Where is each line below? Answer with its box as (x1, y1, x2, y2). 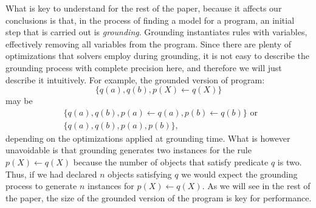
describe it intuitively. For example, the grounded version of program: (5, 73, 265, 86)
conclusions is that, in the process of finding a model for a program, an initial (5, 13, 295, 26)
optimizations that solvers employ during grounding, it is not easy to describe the (5, 49, 309, 62)
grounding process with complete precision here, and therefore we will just (5, 61, 282, 74)
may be (5, 94, 33, 107)
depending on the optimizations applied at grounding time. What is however (5, 131, 290, 144)
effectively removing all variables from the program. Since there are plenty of (5, 37, 292, 50)
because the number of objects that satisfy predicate (73, 156, 269, 168)
